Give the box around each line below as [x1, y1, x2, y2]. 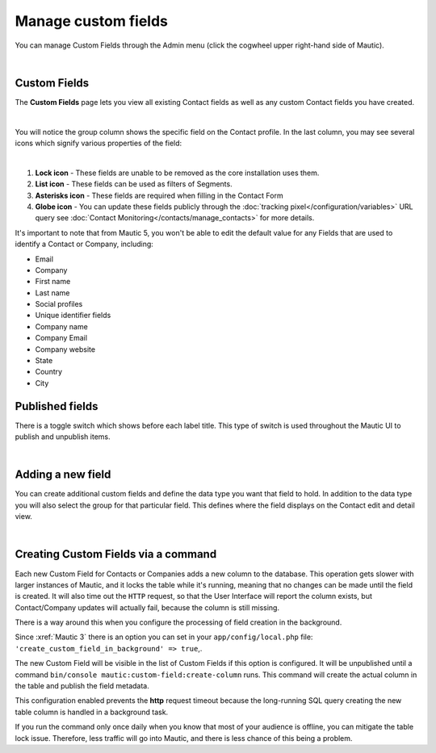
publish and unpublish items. [15, 432, 111, 441]
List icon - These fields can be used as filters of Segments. [35, 179, 233, 189]
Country [35, 367, 63, 377]
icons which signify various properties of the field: [15, 138, 182, 149]
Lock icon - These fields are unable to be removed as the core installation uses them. [35, 168, 320, 178]
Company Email [35, 333, 88, 343]
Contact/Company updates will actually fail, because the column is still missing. [15, 602, 280, 613]
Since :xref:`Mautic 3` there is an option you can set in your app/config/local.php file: [15, 632, 313, 642]
